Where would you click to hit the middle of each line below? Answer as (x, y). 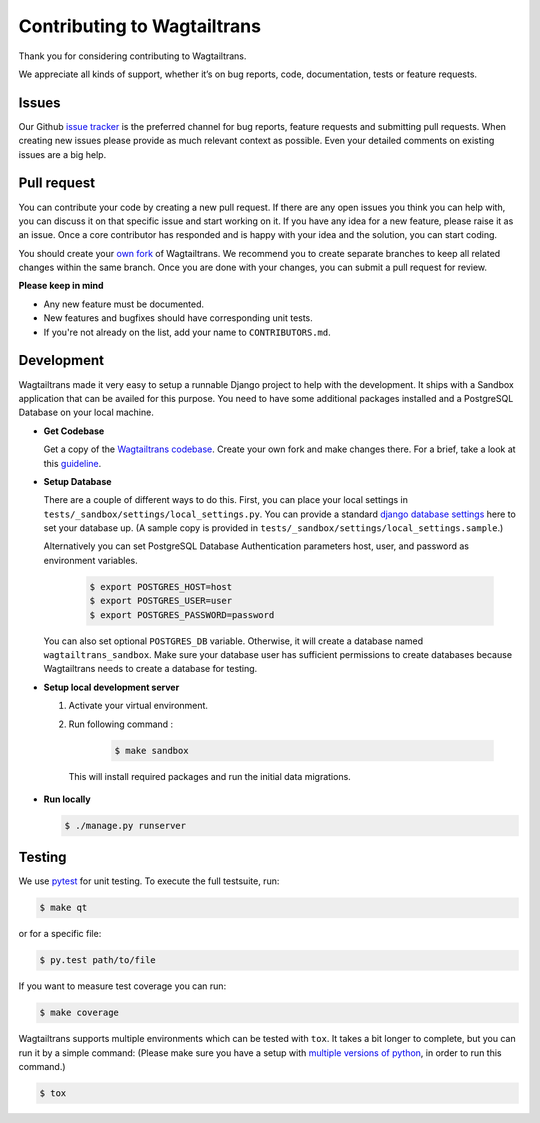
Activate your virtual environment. (138, 706)
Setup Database (77, 481)
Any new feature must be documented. (124, 304)
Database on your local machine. (86, 412)
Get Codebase (74, 431)
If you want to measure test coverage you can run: (122, 986)
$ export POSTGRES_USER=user (161, 601)
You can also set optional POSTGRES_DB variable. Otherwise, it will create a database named (233, 641)
